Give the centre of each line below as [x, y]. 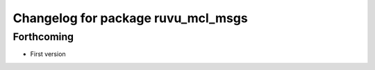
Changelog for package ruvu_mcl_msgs [130, 18]
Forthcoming [43, 37]
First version [48, 54]
